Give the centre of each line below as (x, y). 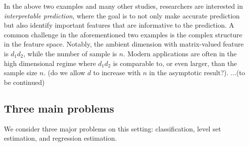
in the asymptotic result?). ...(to (197, 73)
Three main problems (59, 108)
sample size (21, 73)
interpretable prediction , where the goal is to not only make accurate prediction (122, 15)
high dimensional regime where (50, 63)
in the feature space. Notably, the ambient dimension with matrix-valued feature (124, 44)
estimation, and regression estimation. (61, 138)
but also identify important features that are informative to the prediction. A (119, 25)
